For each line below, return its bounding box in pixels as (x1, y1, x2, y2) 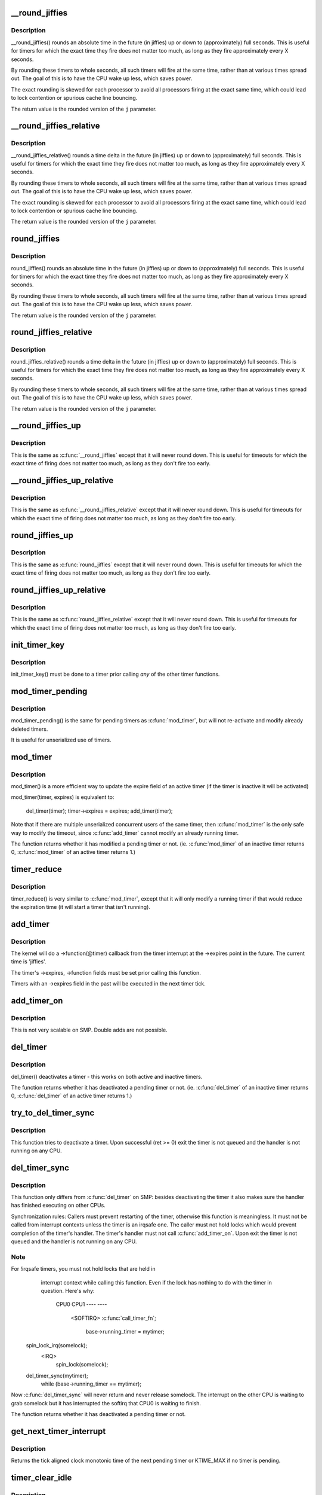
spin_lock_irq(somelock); (26, 1341, 88, 1348)
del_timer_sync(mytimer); (26, 1372, 89, 1379)
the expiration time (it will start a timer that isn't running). (11, 903, 150, 910)
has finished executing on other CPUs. (11, 1202, 106, 1209)
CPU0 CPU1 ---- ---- (55, 1301, 107, 1308)
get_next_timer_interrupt (11, 1426, 106, 1436)
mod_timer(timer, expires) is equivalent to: (11, 794, 114, 801)
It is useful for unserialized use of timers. (11, 736, 112, 743)
